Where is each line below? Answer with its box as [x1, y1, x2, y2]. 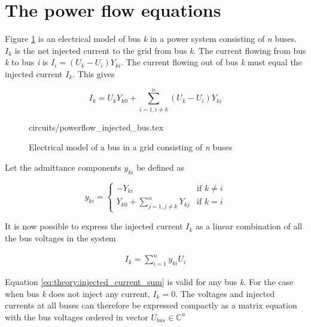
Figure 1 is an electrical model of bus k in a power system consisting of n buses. [5, 32, 297, 45]
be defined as [136, 161, 184, 173]
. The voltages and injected [175, 287, 275, 299]
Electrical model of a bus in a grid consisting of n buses [29, 141, 233, 153]
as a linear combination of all [195, 220, 303, 232]
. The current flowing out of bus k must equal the [121, 56, 302, 68]
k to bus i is [5, 56, 48, 68]
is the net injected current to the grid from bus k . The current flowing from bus [14, 44, 306, 56]
